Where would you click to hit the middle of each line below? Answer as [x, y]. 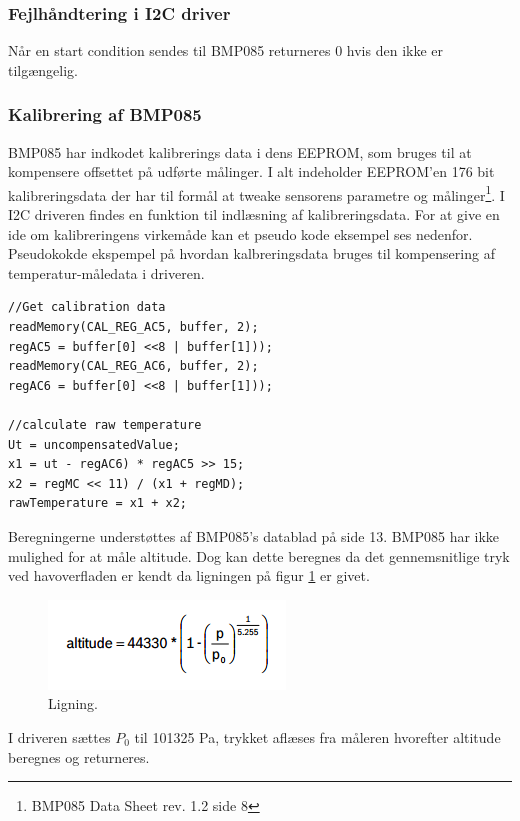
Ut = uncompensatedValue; [94, 444]
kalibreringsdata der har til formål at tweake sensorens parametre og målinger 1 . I [256, 193]
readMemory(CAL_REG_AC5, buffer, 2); [133, 327]
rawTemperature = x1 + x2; [97, 503]
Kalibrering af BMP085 [105, 114]
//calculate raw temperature [105, 425]
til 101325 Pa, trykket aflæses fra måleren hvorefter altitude [317, 736]
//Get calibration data [87, 307]
